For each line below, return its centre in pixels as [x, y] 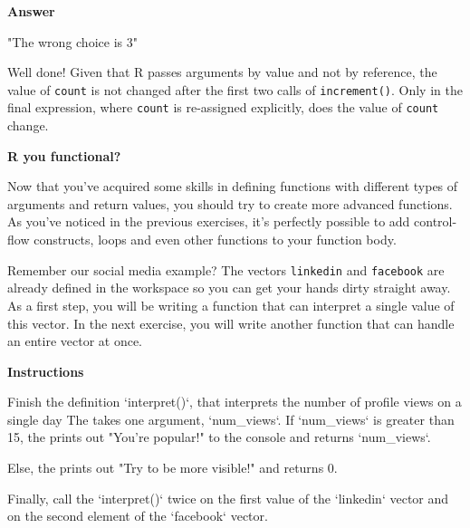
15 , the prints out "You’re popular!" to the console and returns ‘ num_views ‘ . [219, 437]
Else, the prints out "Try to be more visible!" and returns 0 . [173, 468]
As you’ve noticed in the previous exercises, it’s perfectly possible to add [209, 221]
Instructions [46, 371]
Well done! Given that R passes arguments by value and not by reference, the [222, 72]
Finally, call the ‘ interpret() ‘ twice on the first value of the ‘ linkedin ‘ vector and [228, 498]
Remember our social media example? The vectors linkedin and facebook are [226, 269]
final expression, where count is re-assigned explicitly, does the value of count [223, 107]
